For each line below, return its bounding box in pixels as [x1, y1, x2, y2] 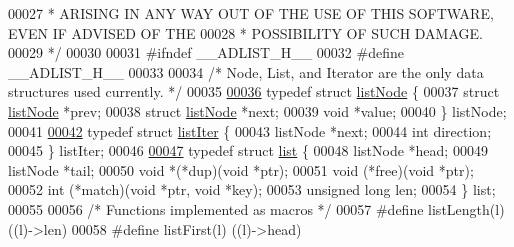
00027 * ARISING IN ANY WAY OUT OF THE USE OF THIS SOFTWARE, [8, 3, 494, 23]
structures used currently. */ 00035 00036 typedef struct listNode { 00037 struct [8, 81, 500, 102]
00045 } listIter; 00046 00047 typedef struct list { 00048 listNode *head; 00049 [8, 140, 488, 161]
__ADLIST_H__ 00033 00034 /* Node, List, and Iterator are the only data [8, 61, 484, 82]
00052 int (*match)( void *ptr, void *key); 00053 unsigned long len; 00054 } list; [8, 179, 496, 200]
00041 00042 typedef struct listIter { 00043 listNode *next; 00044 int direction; [8, 120, 492, 141]
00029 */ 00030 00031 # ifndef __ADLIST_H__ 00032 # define [8, 42, 404, 63]
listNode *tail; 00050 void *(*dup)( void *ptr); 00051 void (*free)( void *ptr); [8, 159, 474, 180]
